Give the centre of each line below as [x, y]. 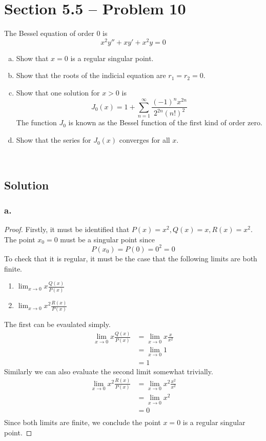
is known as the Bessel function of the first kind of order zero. [165, 122]
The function [36, 122]
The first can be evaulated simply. [57, 324]
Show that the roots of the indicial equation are [91, 75]
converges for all [145, 140]
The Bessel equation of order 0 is [56, 33]
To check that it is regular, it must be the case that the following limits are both [131, 258]
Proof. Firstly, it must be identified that [67, 229]
